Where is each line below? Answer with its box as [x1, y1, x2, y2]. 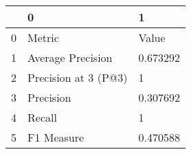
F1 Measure [27, 129, 85, 145]
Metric [27, 30, 59, 45]
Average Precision [27, 49, 113, 65]
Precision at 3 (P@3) [27, 69, 128, 85]
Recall [27, 109, 57, 125]
